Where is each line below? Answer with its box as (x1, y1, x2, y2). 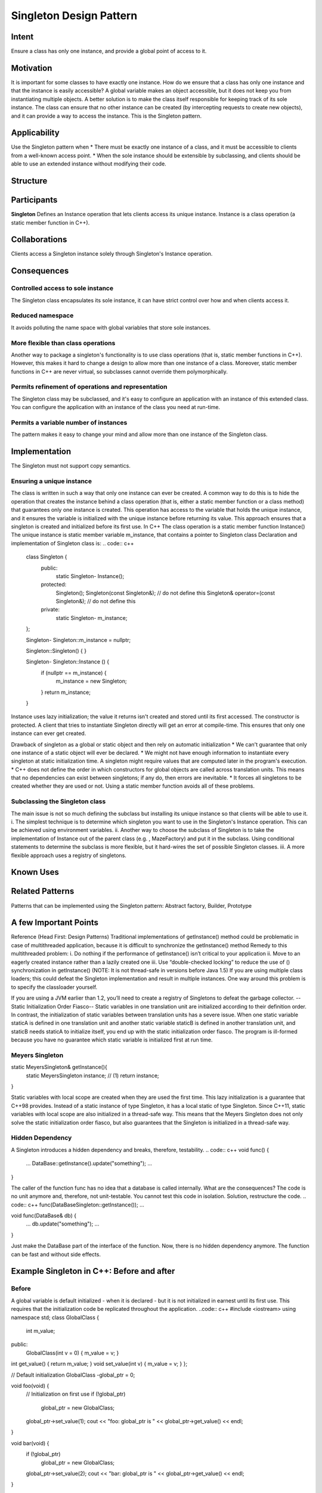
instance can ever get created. (11, 730, 86, 737)
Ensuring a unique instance (11, 477, 92, 485)
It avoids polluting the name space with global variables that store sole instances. (11, 324, 211, 331)
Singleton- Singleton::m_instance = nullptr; (26, 636, 131, 643)
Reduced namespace (11, 311, 74, 320)
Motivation (11, 63, 52, 73)
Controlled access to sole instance (11, 284, 113, 293)
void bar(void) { (11, 1439, 49, 1446)
